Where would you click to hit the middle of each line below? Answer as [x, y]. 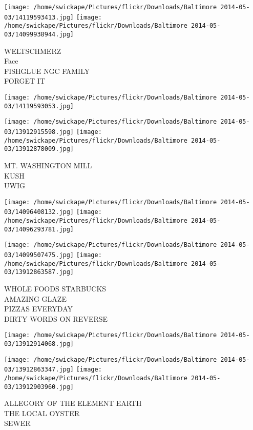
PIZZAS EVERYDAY [38, 309]
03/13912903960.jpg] [39, 387]
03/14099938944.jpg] [39, 34]
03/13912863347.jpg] [39, 370]
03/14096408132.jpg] [39, 212]
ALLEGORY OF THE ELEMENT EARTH [73, 403]
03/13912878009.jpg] [39, 149]
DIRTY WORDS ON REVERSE [56, 318]
